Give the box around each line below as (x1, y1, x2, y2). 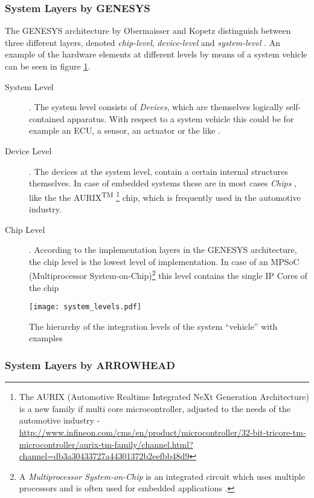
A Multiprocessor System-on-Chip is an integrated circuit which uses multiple (19, 470, 305, 482)
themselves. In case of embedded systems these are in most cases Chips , (29, 177, 296, 189)
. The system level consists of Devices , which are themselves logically (29, 100, 284, 113)
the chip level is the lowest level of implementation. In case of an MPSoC (29, 255, 300, 267)
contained (29, 112, 65, 125)
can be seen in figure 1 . (5, 60, 91, 72)
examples (29, 332, 63, 344)
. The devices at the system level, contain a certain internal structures (29, 165, 289, 177)
